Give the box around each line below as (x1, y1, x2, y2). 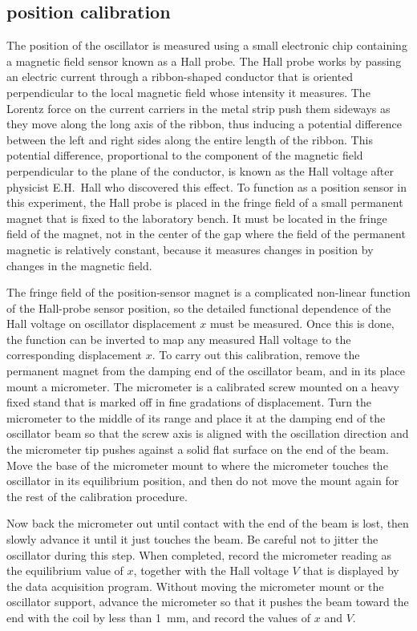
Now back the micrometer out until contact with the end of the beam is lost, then (6, 515, 409, 532)
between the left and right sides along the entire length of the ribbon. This (6, 131, 373, 148)
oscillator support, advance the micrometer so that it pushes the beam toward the (6, 593, 409, 610)
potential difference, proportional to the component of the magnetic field (6, 147, 363, 164)
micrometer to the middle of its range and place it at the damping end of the (6, 409, 386, 426)
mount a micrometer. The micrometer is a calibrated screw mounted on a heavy (6, 378, 399, 394)
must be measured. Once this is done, (209, 315, 395, 332)
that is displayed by (302, 562, 399, 579)
